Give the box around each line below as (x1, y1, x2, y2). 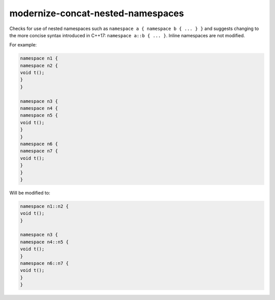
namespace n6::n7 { (20, 260, 69, 266)
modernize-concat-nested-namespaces (9, 8, 184, 19)
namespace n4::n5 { (20, 239, 69, 244)
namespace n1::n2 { (20, 203, 69, 209)
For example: (9, 42, 37, 48)
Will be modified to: (9, 189, 50, 196)
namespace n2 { (20, 63, 58, 68)
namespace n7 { (20, 148, 58, 154)
